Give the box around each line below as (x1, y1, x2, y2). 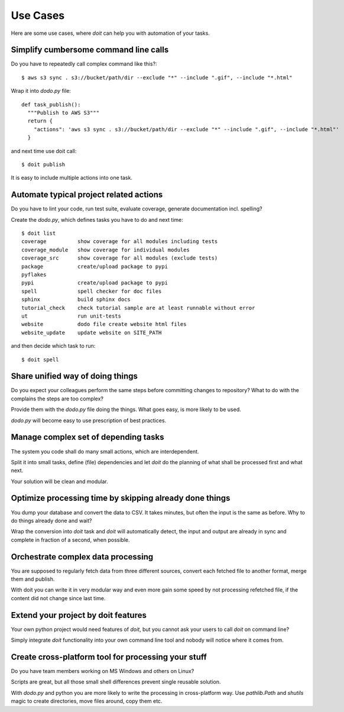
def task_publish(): (21, 101, 81, 108)
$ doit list (21, 230, 56, 237)
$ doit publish (21, 161, 66, 168)
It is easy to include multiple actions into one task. (11, 174, 133, 182)
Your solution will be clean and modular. (11, 478, 109, 485)
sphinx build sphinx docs (21, 296, 131, 303)
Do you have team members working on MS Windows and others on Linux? (11, 668, 194, 675)
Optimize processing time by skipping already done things (11, 493, 231, 503)
